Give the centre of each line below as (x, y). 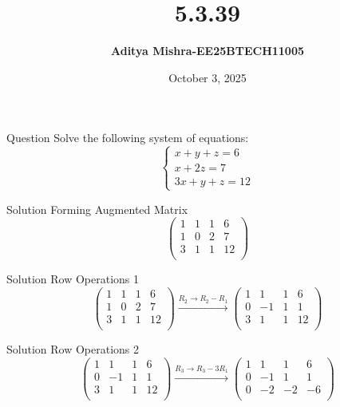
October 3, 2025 (208, 77)
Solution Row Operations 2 (73, 349)
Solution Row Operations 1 (73, 279)
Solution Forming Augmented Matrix (97, 209)
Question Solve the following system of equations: (128, 138)
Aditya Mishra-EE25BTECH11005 (208, 51)
